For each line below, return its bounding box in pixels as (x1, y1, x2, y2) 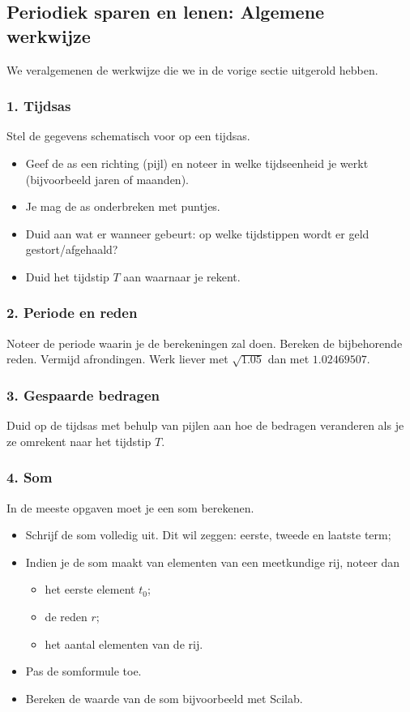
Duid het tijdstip (25, 268, 109, 285)
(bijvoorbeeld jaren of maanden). (25, 170, 189, 187)
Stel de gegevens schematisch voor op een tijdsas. (6, 127, 250, 144)
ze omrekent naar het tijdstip (6, 432, 152, 449)
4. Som (6, 467, 53, 487)
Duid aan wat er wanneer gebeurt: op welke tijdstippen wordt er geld (25, 225, 369, 242)
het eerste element (45, 581, 135, 598)
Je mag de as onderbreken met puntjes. (25, 198, 220, 215)
